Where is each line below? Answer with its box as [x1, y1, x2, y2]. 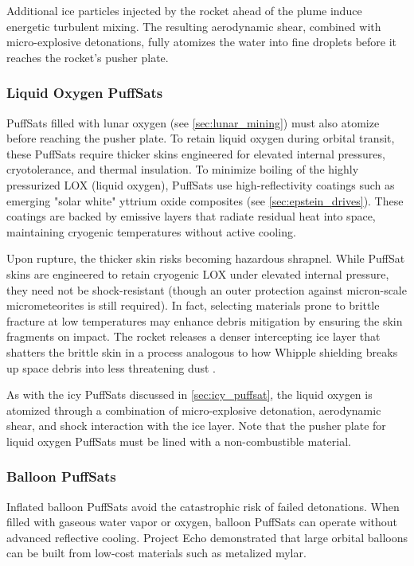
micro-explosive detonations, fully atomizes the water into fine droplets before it [6, 33, 397, 50]
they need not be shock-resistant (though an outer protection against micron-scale [6, 281, 407, 298]
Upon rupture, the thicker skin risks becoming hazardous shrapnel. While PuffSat [6, 250, 405, 267]
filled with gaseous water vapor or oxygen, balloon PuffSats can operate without [6, 513, 397, 530]
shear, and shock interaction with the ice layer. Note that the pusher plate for [6, 417, 386, 434]
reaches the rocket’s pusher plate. [6, 49, 169, 65]
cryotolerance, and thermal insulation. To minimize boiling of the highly [6, 161, 359, 178]
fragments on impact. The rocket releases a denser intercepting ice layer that [6, 328, 381, 345]
